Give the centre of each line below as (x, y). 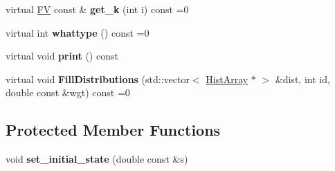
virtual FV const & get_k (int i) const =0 (97, 9)
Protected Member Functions (113, 130)
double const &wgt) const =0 (68, 92)
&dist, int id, (302, 79)
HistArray (227, 79)
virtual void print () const (62, 56)
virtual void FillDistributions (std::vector (98, 79)
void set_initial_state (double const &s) (97, 159)
